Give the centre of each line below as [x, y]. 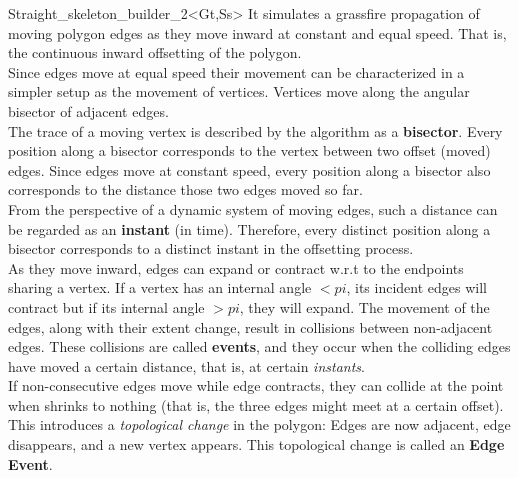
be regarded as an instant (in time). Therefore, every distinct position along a [249, 228]
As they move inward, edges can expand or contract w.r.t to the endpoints [236, 267]
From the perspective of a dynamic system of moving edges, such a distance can [253, 208]
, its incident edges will [417, 287]
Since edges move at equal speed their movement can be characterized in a [236, 71]
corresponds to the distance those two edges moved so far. [185, 189]
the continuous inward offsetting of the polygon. [155, 52]
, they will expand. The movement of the [364, 306]
